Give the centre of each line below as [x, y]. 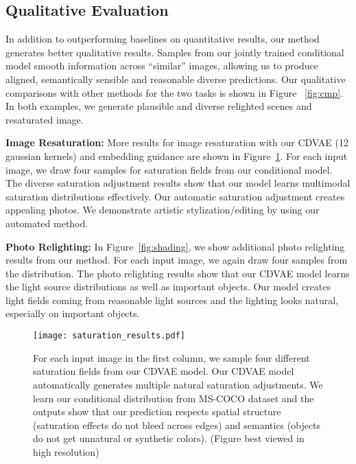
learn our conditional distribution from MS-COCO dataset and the [174, 398]
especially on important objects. [73, 313]
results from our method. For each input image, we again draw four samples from [177, 260]
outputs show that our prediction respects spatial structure [157, 411]
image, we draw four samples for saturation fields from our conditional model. [169, 169]
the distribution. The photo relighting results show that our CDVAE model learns [178, 273]
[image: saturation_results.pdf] [109, 336]
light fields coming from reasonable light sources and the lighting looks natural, [172, 300]
